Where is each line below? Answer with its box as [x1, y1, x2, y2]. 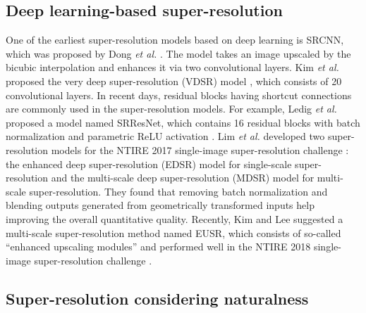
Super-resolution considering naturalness [6, 287, 309, 309]
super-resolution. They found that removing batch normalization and [29, 184, 328, 198]
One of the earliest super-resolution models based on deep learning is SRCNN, [6, 32, 344, 47]
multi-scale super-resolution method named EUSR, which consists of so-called [6, 225, 341, 240]
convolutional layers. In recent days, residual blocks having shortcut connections [6, 87, 352, 102]
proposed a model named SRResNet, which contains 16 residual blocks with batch [6, 115, 360, 129]
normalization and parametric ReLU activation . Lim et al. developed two [6, 129, 325, 143]
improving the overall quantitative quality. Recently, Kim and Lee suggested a [6, 211, 343, 226]
